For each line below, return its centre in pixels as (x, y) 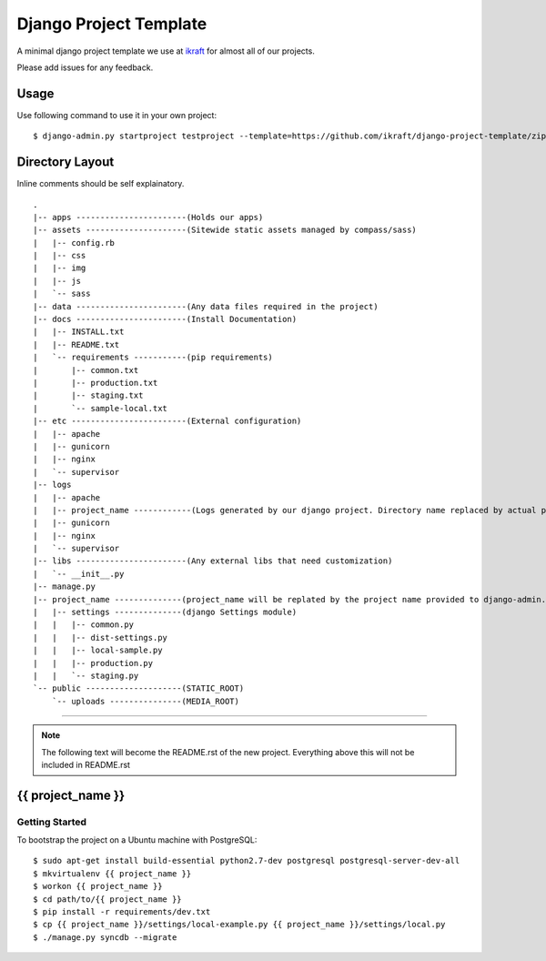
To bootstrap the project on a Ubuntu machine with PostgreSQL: (137, 840)
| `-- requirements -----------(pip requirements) (153, 358)
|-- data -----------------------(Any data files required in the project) (206, 306)
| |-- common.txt (86, 370)
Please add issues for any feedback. (85, 67)
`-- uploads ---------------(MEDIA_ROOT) (146, 701)
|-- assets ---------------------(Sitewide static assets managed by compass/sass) (225, 230)
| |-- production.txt (96, 383)
